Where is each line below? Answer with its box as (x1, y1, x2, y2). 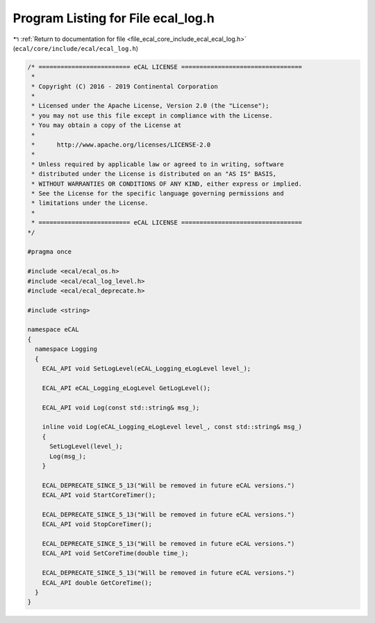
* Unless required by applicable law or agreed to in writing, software (31, 160, 284, 168)
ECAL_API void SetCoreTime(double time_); (42, 549, 189, 558)
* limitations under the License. (31, 199, 149, 207)
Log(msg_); (49, 452, 87, 460)
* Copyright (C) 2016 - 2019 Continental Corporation (31, 82, 218, 90)
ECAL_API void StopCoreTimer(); (42, 520, 153, 528)
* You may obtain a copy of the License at (31, 122, 182, 129)
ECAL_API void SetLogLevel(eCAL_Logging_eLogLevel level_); (42, 365, 251, 373)
